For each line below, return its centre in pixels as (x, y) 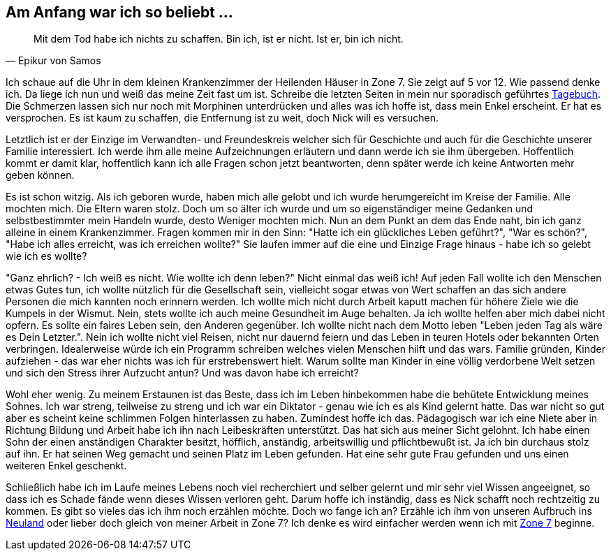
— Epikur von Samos (53, 61)
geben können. (40, 175)
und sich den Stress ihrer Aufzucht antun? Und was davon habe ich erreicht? (182, 373)
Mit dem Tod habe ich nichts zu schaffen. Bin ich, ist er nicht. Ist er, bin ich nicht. (219, 39)
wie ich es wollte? (46, 256)
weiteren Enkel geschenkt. (66, 466)
